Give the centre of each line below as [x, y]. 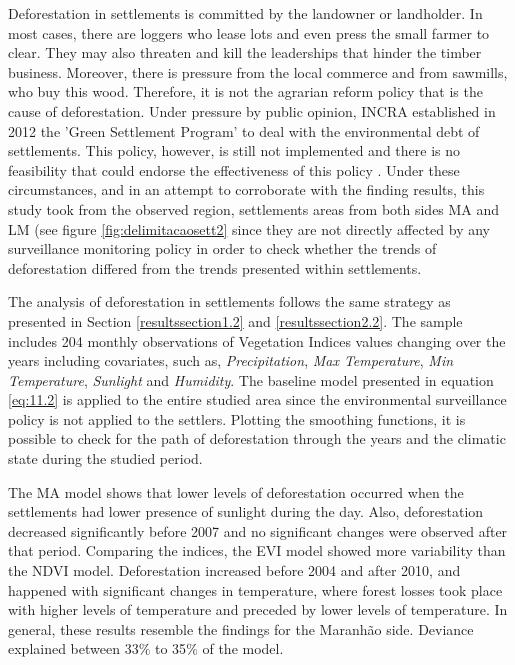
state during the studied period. [105, 458]
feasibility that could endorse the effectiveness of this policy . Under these [234, 169]
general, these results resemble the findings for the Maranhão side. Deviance [241, 628]
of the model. [243, 648]
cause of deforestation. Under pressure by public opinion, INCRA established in [252, 110]
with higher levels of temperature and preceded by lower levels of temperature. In [258, 609]
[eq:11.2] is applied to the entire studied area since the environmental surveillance [257, 399]
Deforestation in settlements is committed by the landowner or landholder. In [245, 13]
